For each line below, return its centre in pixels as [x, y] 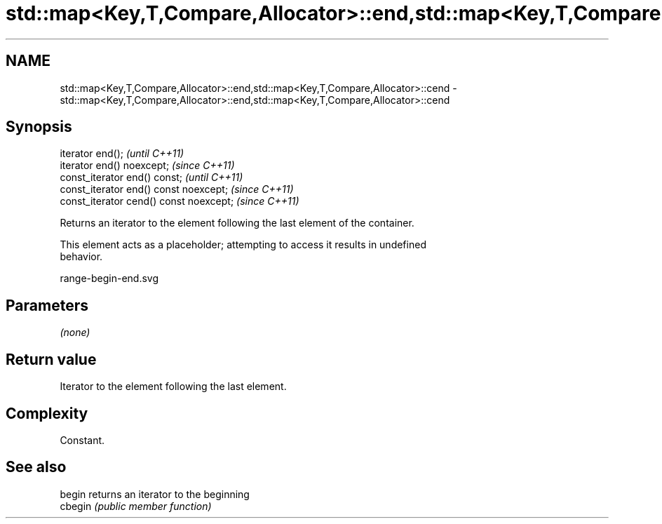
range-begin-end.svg [109, 278]
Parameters [47, 305]
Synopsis [39, 127]
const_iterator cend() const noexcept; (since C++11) [180, 201]
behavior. [81, 257]
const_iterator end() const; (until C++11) [151, 177]
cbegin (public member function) [136, 506]
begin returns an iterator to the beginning [155, 494]
